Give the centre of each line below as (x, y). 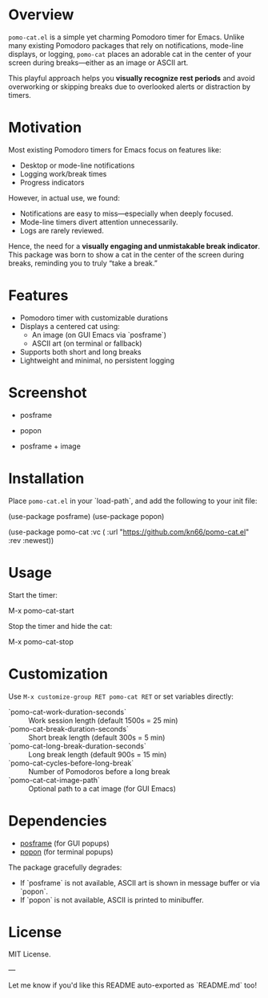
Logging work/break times (63, 173)
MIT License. (30, 954)
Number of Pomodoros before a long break (99, 771)
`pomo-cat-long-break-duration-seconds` (77, 746)
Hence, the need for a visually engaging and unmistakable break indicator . (134, 245)
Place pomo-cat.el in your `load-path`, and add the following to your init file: (133, 501)
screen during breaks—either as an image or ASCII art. (98, 63)
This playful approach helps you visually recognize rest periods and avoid (132, 78)
